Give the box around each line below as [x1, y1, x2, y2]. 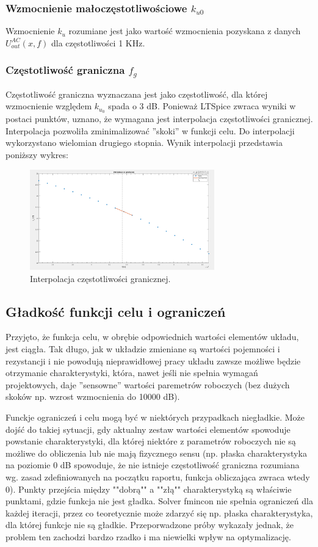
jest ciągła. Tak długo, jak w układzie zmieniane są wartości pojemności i [5, 342, 280, 355]
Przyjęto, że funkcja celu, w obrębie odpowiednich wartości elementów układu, [5, 330, 299, 343]
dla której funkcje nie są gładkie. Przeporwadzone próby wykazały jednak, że [5, 518, 294, 531]
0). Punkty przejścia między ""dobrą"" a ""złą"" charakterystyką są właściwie [5, 482, 292, 495]
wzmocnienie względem [5, 100, 92, 112]
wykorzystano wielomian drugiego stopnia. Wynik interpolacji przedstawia [5, 136, 283, 149]
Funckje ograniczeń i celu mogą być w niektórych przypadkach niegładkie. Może [5, 410, 305, 423]
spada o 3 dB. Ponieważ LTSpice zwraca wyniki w [108, 100, 296, 112]
